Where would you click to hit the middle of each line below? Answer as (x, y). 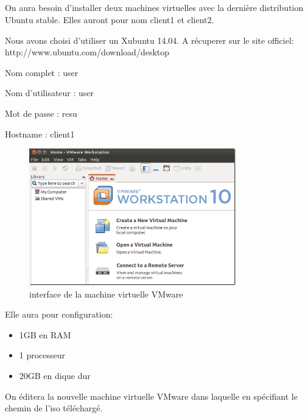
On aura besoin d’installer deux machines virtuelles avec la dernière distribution (154, 8)
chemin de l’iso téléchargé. (54, 408)
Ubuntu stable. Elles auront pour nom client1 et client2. (110, 19)
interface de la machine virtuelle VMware (106, 294)
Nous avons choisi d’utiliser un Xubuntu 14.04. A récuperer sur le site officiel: (149, 40)
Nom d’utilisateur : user (50, 93)
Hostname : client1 (40, 134)
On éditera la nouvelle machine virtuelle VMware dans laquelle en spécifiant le (151, 396)
